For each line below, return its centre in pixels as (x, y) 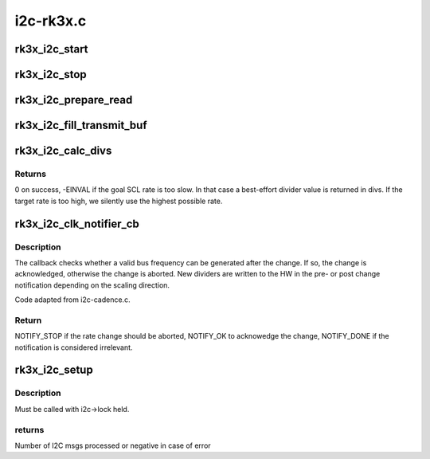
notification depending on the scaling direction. (92, 285)
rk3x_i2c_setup (54, 370)
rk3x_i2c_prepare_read (74, 100)
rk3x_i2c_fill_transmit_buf (81, 126)
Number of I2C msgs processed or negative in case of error (113, 445)
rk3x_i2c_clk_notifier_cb (77, 224)
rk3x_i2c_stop (51, 75)
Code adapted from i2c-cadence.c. (72, 300)
